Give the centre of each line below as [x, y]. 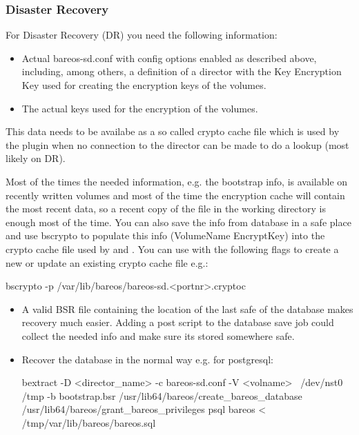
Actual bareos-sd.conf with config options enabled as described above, [169, 58]
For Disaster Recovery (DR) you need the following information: [142, 35]
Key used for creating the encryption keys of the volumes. [144, 85]
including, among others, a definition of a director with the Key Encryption [182, 71]
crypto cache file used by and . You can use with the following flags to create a [172, 249]
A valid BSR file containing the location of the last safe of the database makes [187, 308]
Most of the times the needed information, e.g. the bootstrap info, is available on [177, 181]
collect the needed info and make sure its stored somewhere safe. [158, 335]
